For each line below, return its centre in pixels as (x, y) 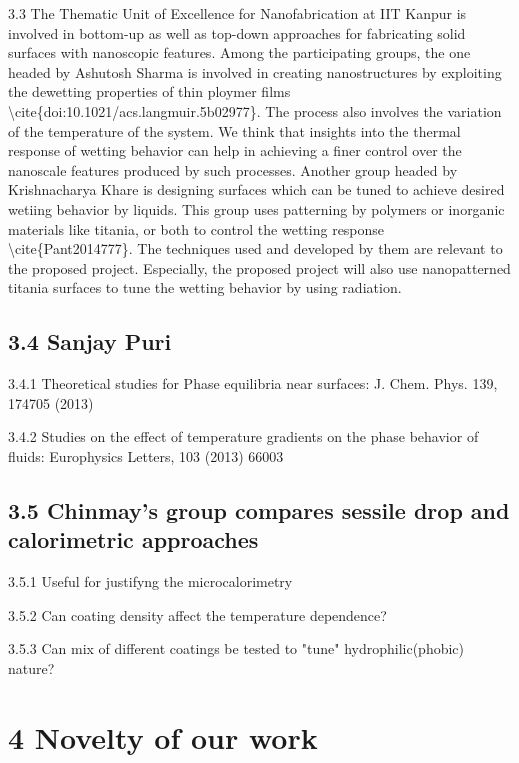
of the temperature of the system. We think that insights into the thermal (234, 130)
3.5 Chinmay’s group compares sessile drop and (259, 509)
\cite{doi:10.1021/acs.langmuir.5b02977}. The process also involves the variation (255, 110)
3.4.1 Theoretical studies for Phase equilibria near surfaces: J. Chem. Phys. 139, (253, 383)
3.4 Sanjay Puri (90, 341)
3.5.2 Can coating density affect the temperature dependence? (197, 614)
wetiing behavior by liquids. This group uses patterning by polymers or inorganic (256, 208)
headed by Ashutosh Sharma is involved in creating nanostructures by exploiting (255, 71)
